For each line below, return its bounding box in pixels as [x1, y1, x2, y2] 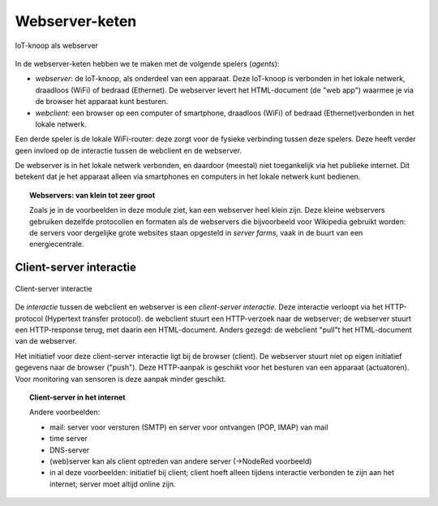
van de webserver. [15, 336, 77, 346]
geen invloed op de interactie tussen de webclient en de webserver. [15, 145, 243, 155]
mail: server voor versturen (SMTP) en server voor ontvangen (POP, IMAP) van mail [49, 422, 328, 432]
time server [49, 434, 88, 443]
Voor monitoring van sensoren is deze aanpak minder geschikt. [15, 374, 226, 383]
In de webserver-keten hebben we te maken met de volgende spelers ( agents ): [15, 58, 280, 68]
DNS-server [49, 445, 90, 455]
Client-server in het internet [29, 392, 126, 402]
